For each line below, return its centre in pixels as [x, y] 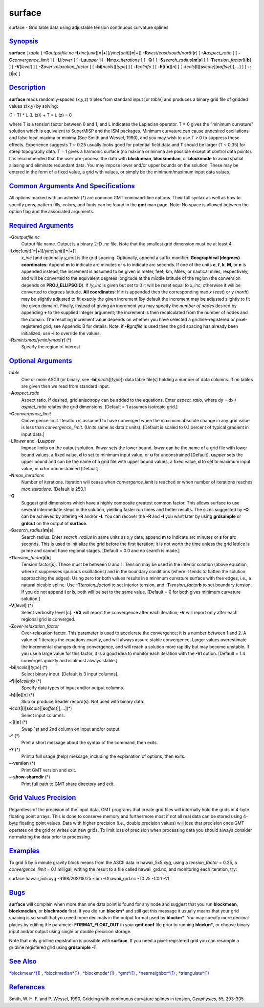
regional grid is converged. [48, 619]
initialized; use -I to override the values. [61, 333]
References [27, 987]
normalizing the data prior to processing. [50, 837]
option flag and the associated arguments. [52, 212]
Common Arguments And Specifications [72, 186]
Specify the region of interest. [51, 347]
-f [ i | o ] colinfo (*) [25, 681]
